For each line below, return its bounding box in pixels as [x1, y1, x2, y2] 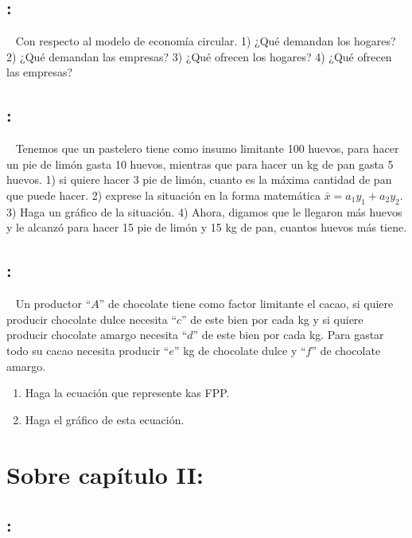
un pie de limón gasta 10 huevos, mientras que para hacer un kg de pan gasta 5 [6, 155, 394, 172]
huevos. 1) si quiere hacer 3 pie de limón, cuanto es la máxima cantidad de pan [6, 171, 392, 188]
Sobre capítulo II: [6, 458, 204, 490]
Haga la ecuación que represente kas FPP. [25, 384, 230, 401]
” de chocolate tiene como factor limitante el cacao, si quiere [99, 295, 394, 312]
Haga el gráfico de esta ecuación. [25, 411, 185, 427]
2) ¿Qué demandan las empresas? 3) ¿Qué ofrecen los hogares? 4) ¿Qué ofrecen [6, 48, 392, 64]
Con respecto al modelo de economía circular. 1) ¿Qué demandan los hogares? [15, 33, 396, 49]
